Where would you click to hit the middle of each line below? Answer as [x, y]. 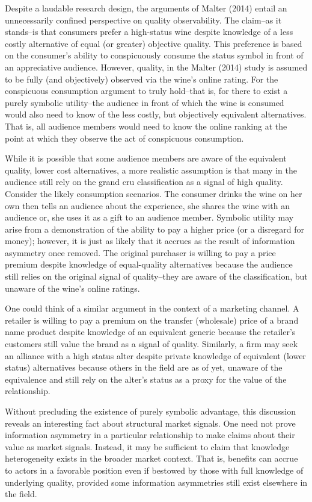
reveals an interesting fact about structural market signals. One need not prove [150, 423]
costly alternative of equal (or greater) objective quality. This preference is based [154, 43]
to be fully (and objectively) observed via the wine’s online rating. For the [142, 79]
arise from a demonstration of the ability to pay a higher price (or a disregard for [154, 229]
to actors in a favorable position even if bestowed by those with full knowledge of [154, 470]
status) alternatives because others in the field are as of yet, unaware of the [144, 367]
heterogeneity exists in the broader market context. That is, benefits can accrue [151, 458]
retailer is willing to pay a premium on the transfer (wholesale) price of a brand [152, 320]
